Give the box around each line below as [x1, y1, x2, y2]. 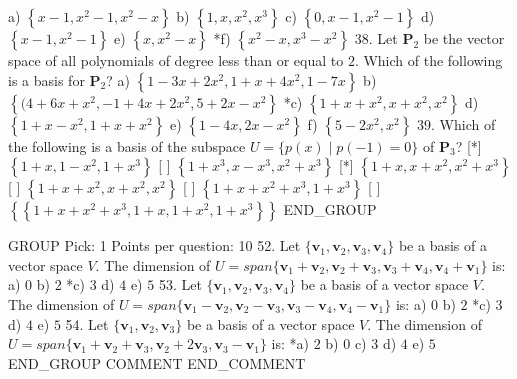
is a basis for [8, 69, 85, 90]
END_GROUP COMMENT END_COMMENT [8, 352, 306, 373]
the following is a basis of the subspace [8, 135, 246, 156]
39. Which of [417, 113, 496, 134]
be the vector [423, 28, 505, 48]
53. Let [158, 274, 202, 295]
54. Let [65, 313, 109, 334]
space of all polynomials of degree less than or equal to [8, 50, 344, 70]
